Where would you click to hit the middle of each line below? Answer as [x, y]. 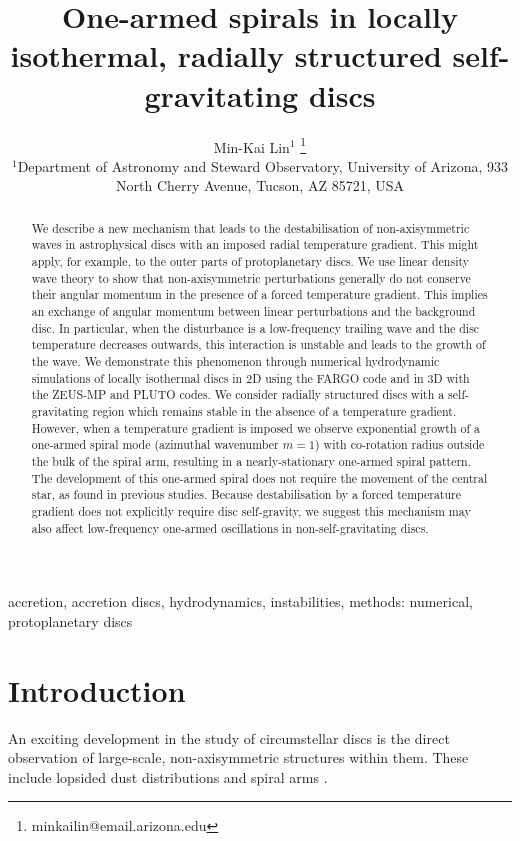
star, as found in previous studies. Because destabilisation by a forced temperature [246, 494]
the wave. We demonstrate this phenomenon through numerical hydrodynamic [235, 360]
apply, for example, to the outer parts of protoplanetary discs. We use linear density [250, 261]
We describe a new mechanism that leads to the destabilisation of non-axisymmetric [250, 227]
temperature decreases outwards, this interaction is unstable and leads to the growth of [258, 344]
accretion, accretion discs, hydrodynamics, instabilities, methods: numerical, [240, 601]
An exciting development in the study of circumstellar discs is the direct [229, 737]
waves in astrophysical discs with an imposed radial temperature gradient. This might [255, 244]
